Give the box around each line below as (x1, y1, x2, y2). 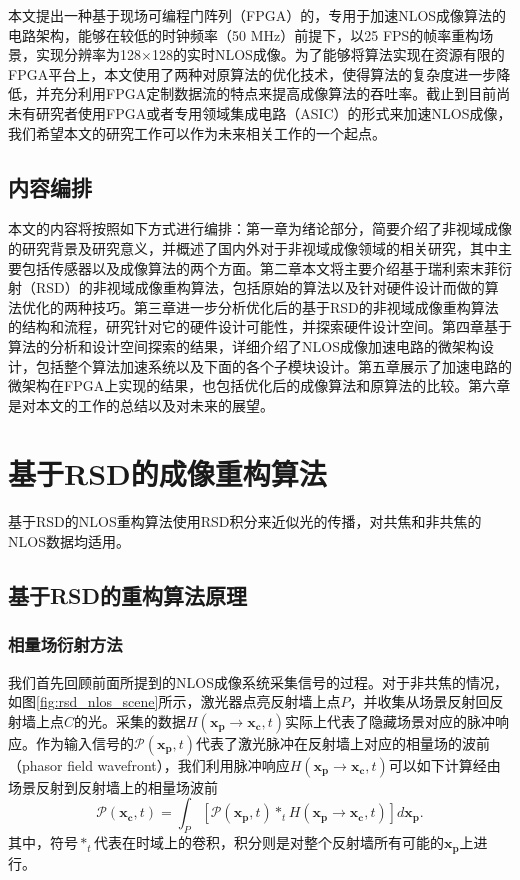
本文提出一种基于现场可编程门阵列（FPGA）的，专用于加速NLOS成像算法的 (8, 5, 507, 25)
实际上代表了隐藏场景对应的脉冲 (285, 710, 495, 731)
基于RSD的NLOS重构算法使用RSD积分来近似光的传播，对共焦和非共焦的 (8, 511, 482, 532)
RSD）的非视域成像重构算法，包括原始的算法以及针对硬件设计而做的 (35, 277, 485, 298)
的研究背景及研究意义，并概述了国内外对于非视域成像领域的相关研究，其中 (8, 237, 498, 258)
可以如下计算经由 (388, 754, 501, 775)
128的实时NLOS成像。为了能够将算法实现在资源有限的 (151, 44, 505, 65)
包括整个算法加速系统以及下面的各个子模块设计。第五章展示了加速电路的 (35, 355, 512, 376)
